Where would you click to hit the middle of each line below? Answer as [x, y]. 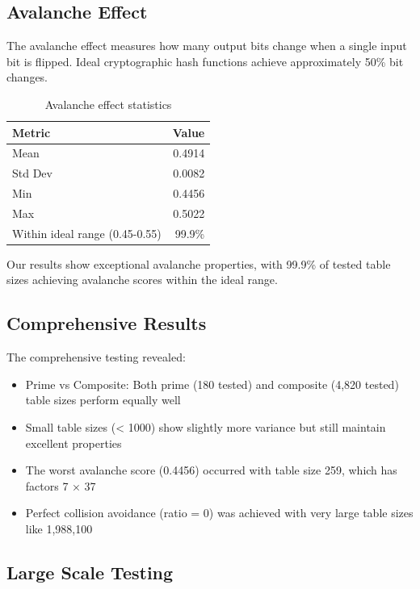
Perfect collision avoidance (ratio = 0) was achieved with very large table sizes [219, 513]
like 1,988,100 [59, 529]
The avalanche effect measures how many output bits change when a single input [207, 46]
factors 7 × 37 [61, 485]
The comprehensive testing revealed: [96, 357]
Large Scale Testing [90, 572]
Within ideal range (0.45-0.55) [87, 233]
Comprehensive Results [107, 323]
